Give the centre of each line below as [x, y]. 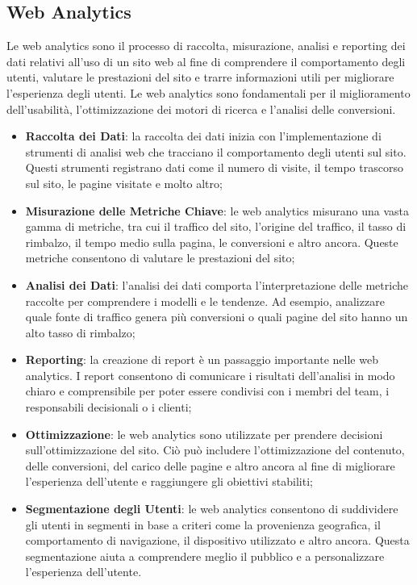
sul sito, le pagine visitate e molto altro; [124, 183]
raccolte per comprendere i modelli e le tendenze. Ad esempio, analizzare [205, 301]
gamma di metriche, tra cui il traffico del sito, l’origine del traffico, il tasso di [216, 226]
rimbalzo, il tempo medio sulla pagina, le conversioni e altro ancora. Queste [212, 242]
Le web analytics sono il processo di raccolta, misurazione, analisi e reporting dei [206, 46]
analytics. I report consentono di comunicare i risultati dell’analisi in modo [210, 375]
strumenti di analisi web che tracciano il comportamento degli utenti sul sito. [216, 151]
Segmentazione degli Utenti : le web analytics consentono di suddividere [212, 509]
